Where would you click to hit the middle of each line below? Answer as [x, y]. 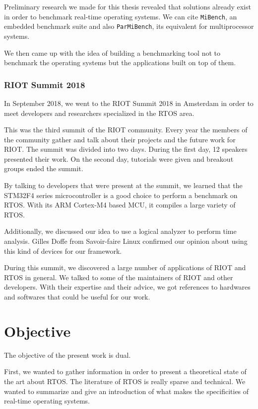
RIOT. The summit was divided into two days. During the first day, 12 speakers [126, 149]
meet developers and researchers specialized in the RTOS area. [99, 113]
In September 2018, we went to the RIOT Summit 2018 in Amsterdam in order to [129, 103]
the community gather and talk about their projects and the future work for [120, 139]
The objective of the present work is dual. [67, 355]
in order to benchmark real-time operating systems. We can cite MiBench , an [121, 16]
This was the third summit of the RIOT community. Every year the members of [126, 130]
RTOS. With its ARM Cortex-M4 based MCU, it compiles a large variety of [120, 205]
